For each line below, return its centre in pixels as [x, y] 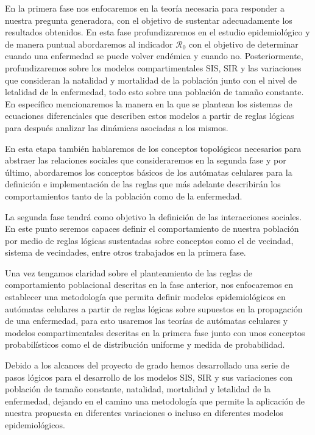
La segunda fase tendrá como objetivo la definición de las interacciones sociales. [154, 216]
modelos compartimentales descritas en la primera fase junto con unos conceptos [155, 332]
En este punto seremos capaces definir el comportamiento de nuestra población [152, 228]
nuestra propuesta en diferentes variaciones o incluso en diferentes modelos [144, 413]
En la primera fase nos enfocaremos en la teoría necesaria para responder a [145, 8]
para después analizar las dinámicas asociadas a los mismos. [117, 127]
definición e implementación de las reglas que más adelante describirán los [143, 184]
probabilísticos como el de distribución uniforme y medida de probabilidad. [145, 344]
